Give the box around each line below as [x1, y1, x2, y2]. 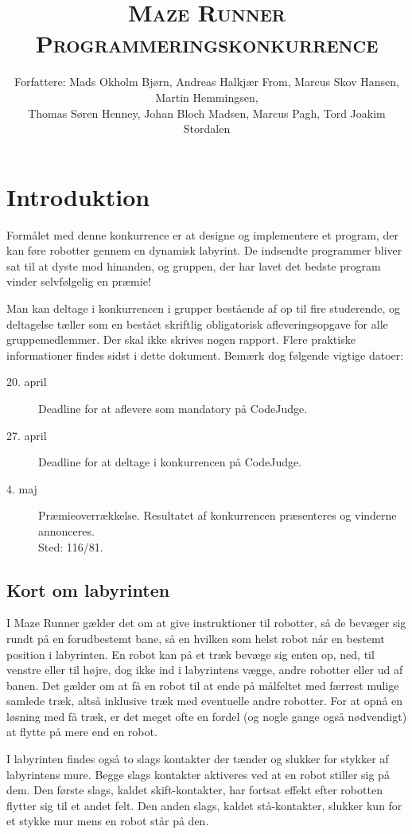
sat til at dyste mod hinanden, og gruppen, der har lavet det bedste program [6, 257, 381, 274]
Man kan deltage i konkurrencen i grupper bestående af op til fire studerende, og [6, 300, 401, 316]
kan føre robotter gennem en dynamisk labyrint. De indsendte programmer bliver [6, 242, 402, 259]
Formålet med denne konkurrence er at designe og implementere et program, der [6, 226, 398, 243]
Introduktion [6, 180, 150, 212]
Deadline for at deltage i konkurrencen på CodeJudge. [38, 454, 302, 470]
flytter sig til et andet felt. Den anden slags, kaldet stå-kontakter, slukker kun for [6, 797, 402, 813]
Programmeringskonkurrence [35, 27, 379, 60]
